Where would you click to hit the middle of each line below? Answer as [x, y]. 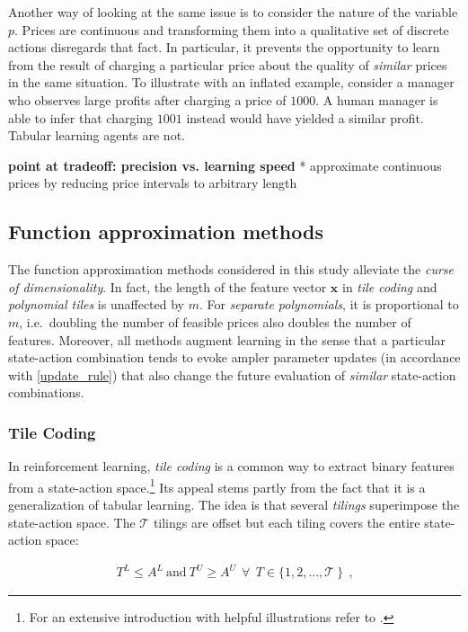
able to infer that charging [81, 117]
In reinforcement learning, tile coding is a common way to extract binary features [231, 466]
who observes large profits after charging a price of [147, 99]
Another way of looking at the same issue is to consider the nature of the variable [233, 12]
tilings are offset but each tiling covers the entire [287, 522]
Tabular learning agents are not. [97, 135]
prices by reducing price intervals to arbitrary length [153, 183]
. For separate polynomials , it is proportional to [329, 304]
